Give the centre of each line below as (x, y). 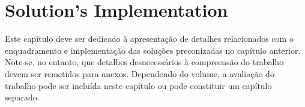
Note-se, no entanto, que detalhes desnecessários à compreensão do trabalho (144, 62)
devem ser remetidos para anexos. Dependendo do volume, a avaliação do (140, 73)
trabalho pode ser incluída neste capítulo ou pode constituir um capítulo (138, 85)
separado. (22, 97)
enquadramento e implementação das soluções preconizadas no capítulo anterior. (153, 50)
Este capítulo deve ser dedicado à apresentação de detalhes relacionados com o (149, 39)
